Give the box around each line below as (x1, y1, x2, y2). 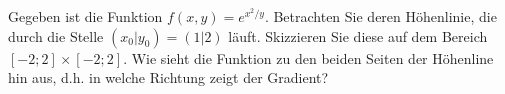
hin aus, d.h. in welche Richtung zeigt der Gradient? (8, 67, 329, 88)
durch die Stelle (8, 25, 104, 46)
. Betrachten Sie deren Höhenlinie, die (264, 6, 497, 26)
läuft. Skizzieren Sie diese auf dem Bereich (228, 25, 488, 46)
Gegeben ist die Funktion (8, 6, 163, 26)
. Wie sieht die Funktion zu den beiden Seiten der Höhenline (123, 47, 494, 68)
